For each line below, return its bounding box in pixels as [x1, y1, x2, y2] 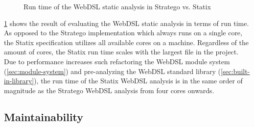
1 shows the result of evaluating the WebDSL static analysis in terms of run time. [4, 18, 249, 28]
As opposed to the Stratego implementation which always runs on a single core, [4, 27, 242, 38]
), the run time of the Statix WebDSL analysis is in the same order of [34, 76, 243, 86]
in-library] [4, 76, 34, 86]
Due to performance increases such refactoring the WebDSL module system [4, 56, 230, 66]
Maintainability [4, 109, 84, 124]
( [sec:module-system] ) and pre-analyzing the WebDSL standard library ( [4, 66, 221, 76]
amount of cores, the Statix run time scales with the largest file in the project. [4, 47, 239, 57]
